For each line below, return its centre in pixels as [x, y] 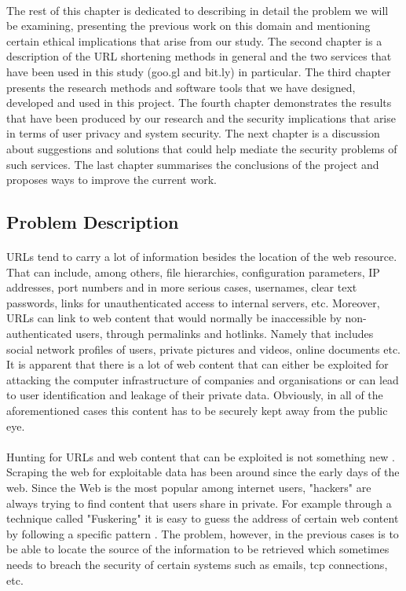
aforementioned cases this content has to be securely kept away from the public [197, 411]
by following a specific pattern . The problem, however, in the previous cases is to [203, 533]
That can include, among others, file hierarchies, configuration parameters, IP [193, 272]
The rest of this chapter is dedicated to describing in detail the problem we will [198, 10]
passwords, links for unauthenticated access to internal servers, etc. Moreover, [193, 302]
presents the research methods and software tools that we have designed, [181, 87]
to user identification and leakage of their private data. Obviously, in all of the [195, 395]
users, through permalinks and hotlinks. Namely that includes [225, 334]
